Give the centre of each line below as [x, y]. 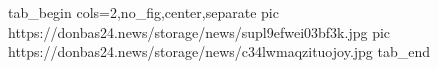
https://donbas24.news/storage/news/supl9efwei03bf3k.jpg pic [199, 31]
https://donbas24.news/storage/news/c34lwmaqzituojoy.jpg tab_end [219, 51]
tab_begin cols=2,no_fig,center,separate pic [143, 12]
